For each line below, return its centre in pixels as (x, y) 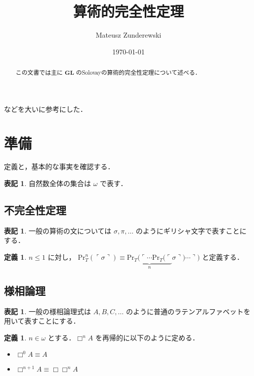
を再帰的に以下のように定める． (147, 337)
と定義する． (223, 257)
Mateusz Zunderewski (128, 35)
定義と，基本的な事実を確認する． (59, 166)
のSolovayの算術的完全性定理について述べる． (138, 72)
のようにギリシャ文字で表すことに (191, 230)
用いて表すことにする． (42, 321)
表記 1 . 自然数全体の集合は (47, 183)
